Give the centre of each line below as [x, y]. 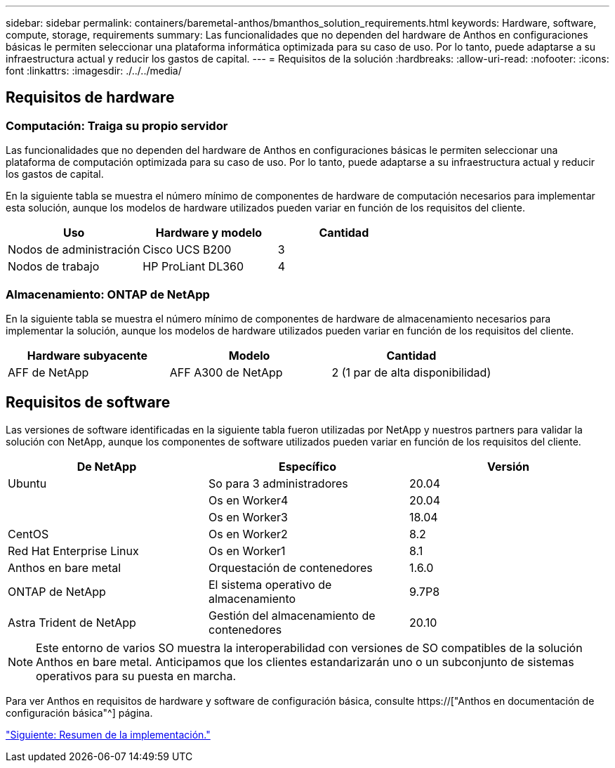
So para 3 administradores [278, 483]
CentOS [28, 534]
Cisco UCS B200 [187, 250]
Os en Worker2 [248, 534]
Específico [307, 466]
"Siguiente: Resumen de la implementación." [108, 734]
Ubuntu [27, 483]
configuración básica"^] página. [79, 712]
